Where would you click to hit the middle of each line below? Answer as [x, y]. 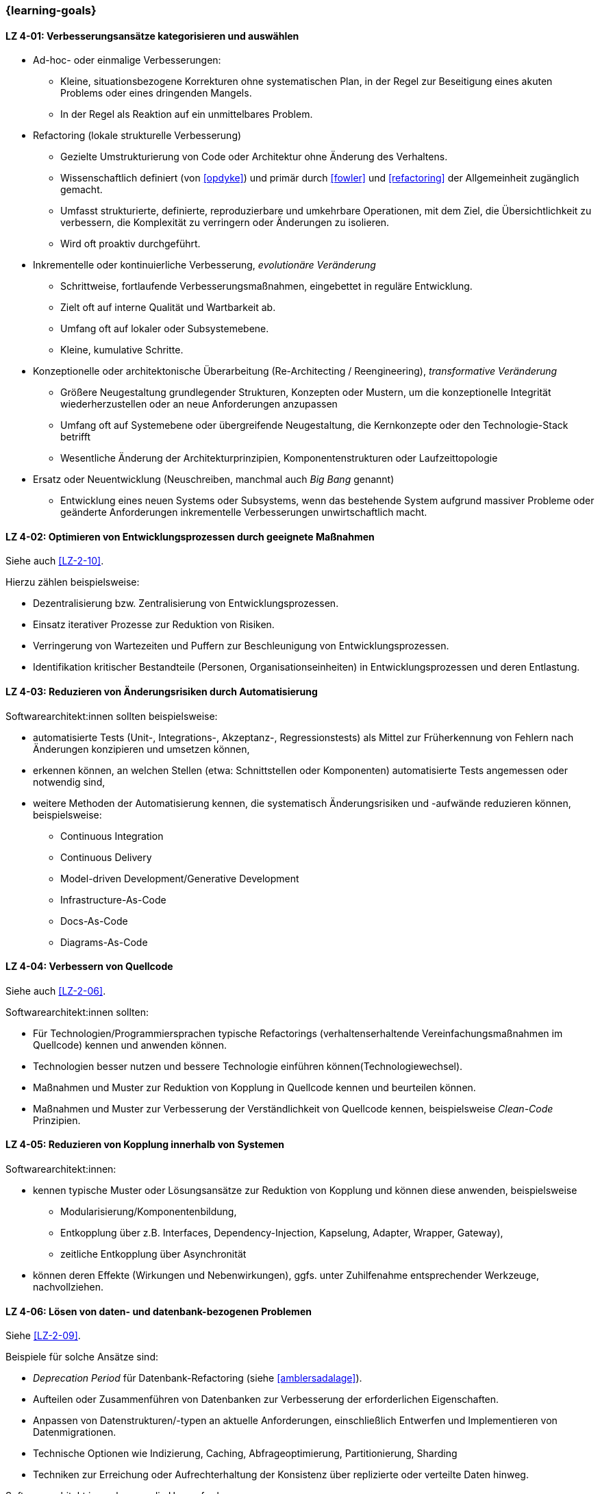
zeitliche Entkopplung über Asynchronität [153, 1254]
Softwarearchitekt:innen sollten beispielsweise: [112, 716]
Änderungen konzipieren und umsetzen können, [141, 749]
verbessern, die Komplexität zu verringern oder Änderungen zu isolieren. [225, 223]
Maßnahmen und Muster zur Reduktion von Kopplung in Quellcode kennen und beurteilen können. [254, 1087]
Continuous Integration [112, 836]
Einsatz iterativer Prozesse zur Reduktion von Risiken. [154, 625]
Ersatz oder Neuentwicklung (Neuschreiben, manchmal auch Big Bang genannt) [214, 480]
